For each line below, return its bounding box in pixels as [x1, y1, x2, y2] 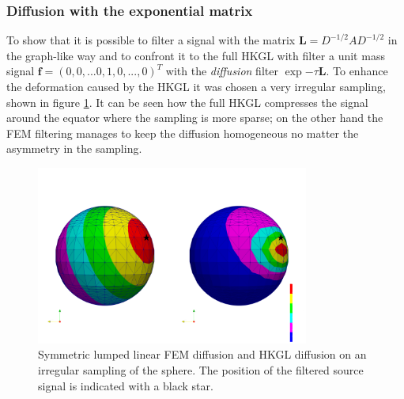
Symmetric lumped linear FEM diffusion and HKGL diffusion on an [38, 346, 367, 363]
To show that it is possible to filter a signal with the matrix [6, 32, 296, 48]
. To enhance [326, 63, 388, 79]
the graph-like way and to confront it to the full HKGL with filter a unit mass [6, 47, 385, 63]
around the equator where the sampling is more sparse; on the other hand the [6, 109, 383, 126]
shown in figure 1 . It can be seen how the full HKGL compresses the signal [6, 93, 368, 110]
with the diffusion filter [165, 63, 278, 79]
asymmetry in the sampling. [6, 140, 142, 157]
